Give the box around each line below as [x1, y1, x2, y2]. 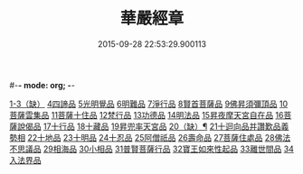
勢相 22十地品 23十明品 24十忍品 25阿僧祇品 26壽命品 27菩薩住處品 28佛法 [9, 132, 291, 142]
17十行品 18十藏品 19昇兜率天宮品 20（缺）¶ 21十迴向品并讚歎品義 [43, 121, 289, 132]
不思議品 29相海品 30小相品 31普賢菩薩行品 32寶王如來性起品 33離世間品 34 [9, 143, 294, 154]
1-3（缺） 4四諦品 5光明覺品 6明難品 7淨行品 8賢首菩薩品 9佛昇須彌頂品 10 [9, 98, 289, 109]
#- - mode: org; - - [9, 79, 75, 90]
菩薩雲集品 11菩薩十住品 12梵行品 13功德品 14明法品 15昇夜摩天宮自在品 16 [9, 109, 284, 120]
